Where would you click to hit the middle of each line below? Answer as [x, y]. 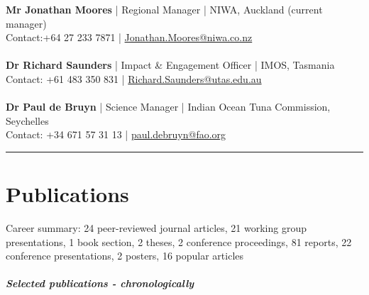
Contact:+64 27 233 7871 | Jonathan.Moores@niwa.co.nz [129, 37]
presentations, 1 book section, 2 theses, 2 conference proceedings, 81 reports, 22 [179, 241]
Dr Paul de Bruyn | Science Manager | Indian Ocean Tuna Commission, [168, 107]
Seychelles [27, 120]
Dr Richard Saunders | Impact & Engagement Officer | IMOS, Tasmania [170, 65]
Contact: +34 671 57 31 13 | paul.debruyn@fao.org [116, 134]
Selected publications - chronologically [100, 283]
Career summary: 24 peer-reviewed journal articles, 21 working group [156, 228]
